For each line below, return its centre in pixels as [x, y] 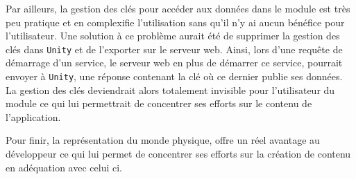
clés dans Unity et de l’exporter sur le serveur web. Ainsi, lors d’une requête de [174, 49]
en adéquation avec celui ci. [64, 167]
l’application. [33, 116]
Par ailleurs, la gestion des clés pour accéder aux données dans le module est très [178, 8]
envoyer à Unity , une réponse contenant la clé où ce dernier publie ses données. [174, 76]
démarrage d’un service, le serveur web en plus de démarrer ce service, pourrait [174, 63]
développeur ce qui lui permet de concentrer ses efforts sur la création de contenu [178, 154]
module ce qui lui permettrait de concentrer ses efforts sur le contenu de [159, 103]
